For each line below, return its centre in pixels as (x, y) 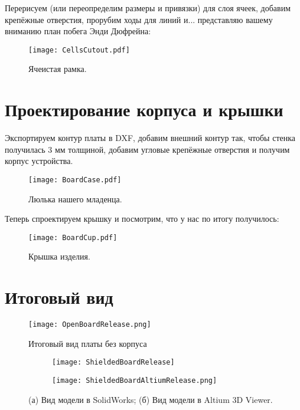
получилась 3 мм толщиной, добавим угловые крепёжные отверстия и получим (147, 149)
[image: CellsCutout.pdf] (79, 50)
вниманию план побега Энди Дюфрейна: (78, 31)
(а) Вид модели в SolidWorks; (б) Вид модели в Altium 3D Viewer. (151, 399)
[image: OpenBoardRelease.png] (90, 325)
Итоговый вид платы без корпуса (88, 343)
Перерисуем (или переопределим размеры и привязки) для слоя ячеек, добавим (148, 8)
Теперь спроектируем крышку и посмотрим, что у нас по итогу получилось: (142, 219)
